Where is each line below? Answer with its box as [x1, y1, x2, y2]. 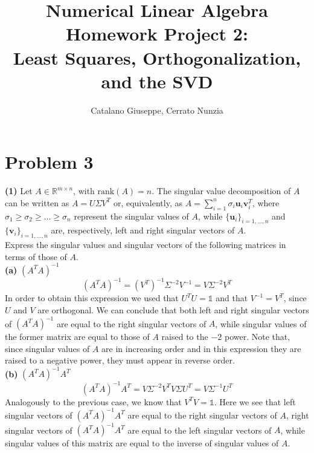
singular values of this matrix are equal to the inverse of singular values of [5, 437, 279, 449]
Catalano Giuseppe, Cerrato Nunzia [91, 103, 223, 116]
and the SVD [101, 68, 213, 93]
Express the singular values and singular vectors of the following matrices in [5, 238, 286, 251]
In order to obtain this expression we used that [5, 292, 179, 304]
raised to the [161, 330, 208, 343]
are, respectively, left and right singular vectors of [51, 224, 235, 236]
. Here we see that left [214, 395, 296, 408]
